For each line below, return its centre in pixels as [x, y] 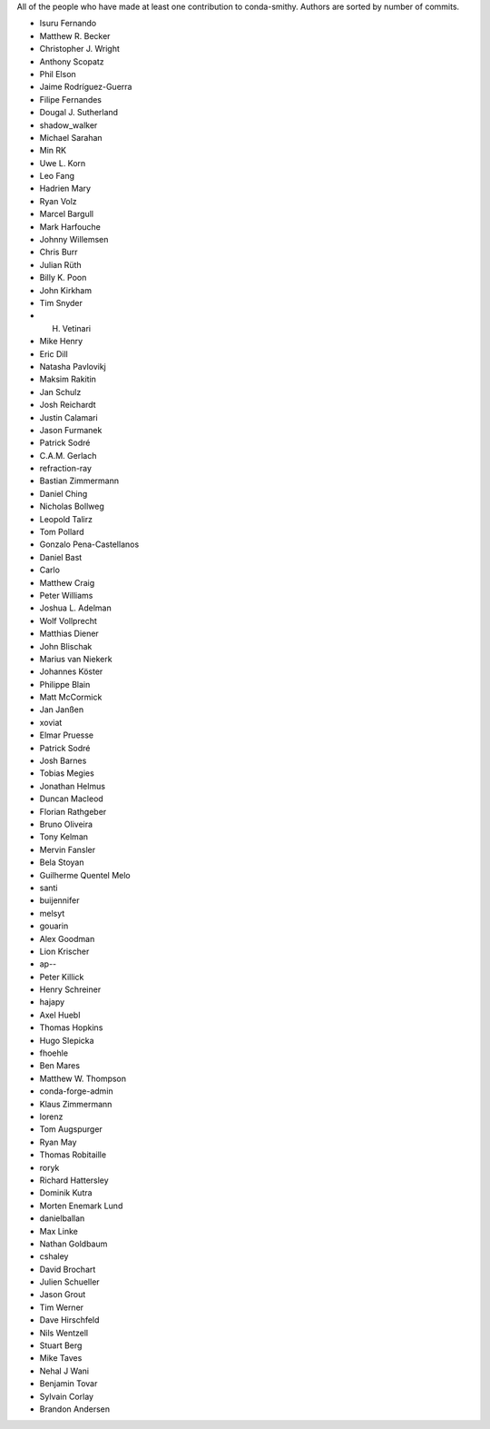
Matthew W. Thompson [83, 1078]
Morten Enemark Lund [81, 1206]
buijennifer [59, 900]
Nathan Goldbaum [73, 1244]
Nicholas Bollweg [72, 506]
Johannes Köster [71, 671]
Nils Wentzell [64, 1333]
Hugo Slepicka [67, 1040]
